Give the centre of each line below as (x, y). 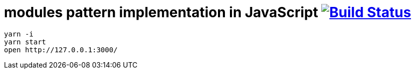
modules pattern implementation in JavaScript (161, 12)
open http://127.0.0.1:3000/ (61, 50)
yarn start (25, 42)
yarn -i (19, 34)
